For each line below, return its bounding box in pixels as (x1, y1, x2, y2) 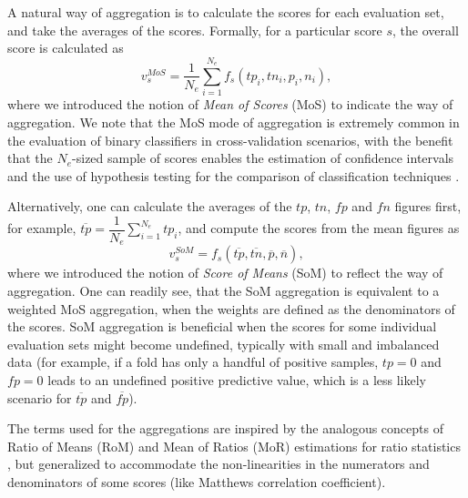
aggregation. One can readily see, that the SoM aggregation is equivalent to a (7, 280, 440, 300)
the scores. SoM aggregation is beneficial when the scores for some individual (7, 317, 437, 336)
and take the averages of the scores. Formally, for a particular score (7, 20, 382, 39)
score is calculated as (7, 38, 124, 57)
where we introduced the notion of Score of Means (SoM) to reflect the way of (7, 263, 443, 282)
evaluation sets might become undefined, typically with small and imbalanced (7, 334, 440, 353)
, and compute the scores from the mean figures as (178, 219, 460, 238)
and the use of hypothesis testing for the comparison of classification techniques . (7, 166, 460, 185)
